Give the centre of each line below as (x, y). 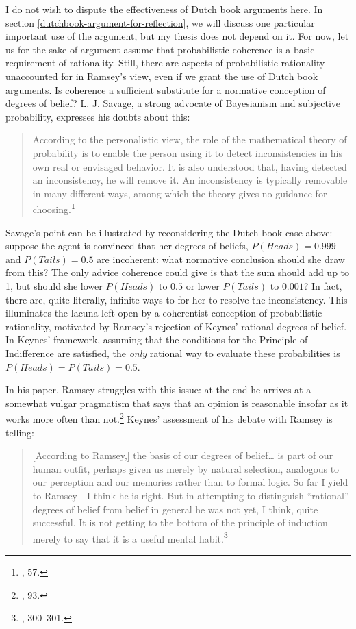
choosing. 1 (54, 208)
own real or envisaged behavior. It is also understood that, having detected (190, 166)
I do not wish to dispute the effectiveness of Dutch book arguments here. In (164, 9)
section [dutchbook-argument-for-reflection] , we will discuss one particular (160, 22)
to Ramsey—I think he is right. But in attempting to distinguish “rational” (191, 495)
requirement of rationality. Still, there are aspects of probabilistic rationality (165, 63)
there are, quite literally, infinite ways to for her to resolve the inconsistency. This (177, 299)
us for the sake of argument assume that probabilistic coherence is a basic (160, 49)
